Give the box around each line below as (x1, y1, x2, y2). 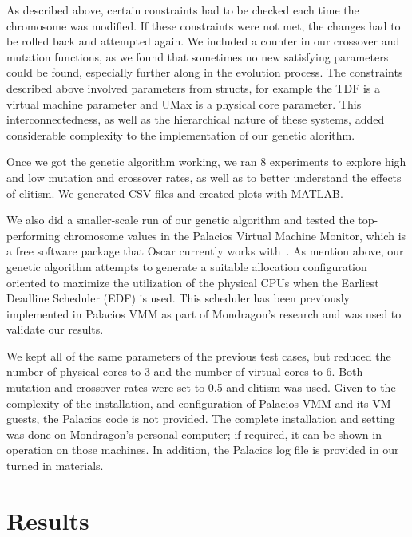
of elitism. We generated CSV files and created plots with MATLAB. (6, 184, 343, 201)
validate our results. (6, 321, 104, 338)
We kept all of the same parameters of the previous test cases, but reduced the (6, 347, 391, 364)
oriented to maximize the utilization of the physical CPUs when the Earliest (6, 274, 379, 290)
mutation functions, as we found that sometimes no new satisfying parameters (6, 48, 389, 65)
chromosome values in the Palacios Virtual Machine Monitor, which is (63, 227, 406, 243)
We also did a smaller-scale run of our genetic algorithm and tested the (6, 211, 355, 228)
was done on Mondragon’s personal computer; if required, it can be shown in (6, 425, 382, 442)
